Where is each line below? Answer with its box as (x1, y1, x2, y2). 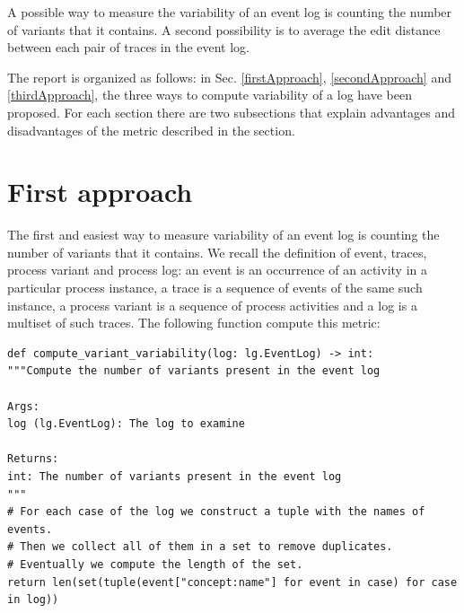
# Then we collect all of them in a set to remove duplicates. (7, 540, 393, 554)
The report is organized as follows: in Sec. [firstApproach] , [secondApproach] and (7, 67, 451, 86)
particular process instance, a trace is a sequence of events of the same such (7, 278, 423, 297)
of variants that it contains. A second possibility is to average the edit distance (7, 20, 441, 39)
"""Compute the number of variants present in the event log (7, 364, 381, 378)
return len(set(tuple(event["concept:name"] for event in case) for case (7, 575, 458, 589)
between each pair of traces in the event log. (7, 38, 250, 57)
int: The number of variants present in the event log (7, 470, 342, 483)
